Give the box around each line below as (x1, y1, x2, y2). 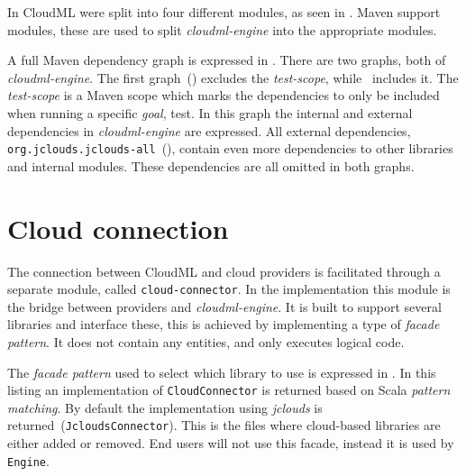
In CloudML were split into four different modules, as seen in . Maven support (7, 3, 441, 21)
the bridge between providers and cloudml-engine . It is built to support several (7, 297, 442, 316)
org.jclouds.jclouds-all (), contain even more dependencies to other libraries (7, 139, 453, 158)
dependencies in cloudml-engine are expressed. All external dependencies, (7, 121, 411, 140)
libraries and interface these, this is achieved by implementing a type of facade (7, 315, 440, 334)
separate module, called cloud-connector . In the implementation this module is (7, 279, 451, 298)
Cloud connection (7, 209, 229, 246)
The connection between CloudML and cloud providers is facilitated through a (7, 261, 441, 280)
